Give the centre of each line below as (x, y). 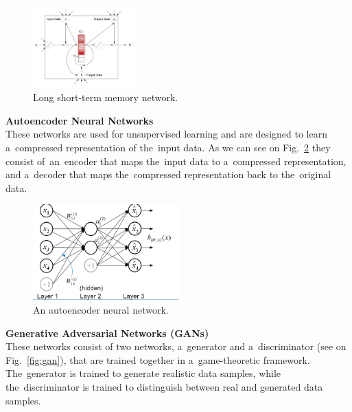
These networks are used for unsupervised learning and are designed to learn (166, 134)
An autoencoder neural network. (101, 309)
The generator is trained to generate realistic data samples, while (143, 373)
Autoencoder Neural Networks (80, 120)
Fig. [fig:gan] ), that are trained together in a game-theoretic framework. (158, 359)
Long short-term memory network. (106, 97)
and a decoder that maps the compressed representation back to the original (168, 174)
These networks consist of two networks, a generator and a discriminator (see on (176, 346)
